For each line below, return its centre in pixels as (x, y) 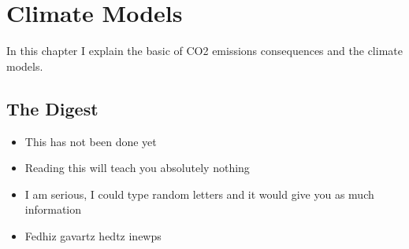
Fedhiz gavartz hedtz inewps (93, 235)
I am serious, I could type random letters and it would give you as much (199, 194)
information (53, 209)
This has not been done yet (91, 141)
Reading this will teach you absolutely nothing (137, 168)
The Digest (52, 108)
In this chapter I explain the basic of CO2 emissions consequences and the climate (204, 51)
